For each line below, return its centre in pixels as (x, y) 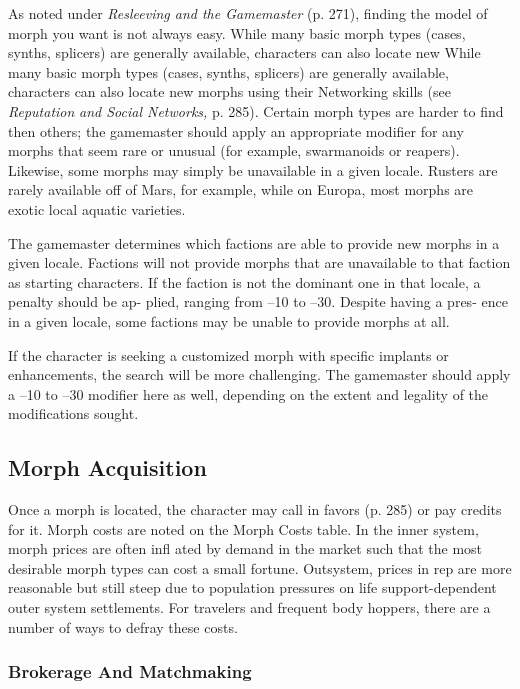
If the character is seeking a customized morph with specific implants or (228, 354)
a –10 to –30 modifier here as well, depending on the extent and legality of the (248, 393)
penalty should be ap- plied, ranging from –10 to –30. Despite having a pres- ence (258, 301)
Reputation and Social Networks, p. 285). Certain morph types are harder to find (256, 110)
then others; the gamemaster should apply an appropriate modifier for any (236, 130)
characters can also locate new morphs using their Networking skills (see (229, 91)
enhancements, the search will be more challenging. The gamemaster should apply (259, 374)
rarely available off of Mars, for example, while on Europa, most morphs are (241, 189)
